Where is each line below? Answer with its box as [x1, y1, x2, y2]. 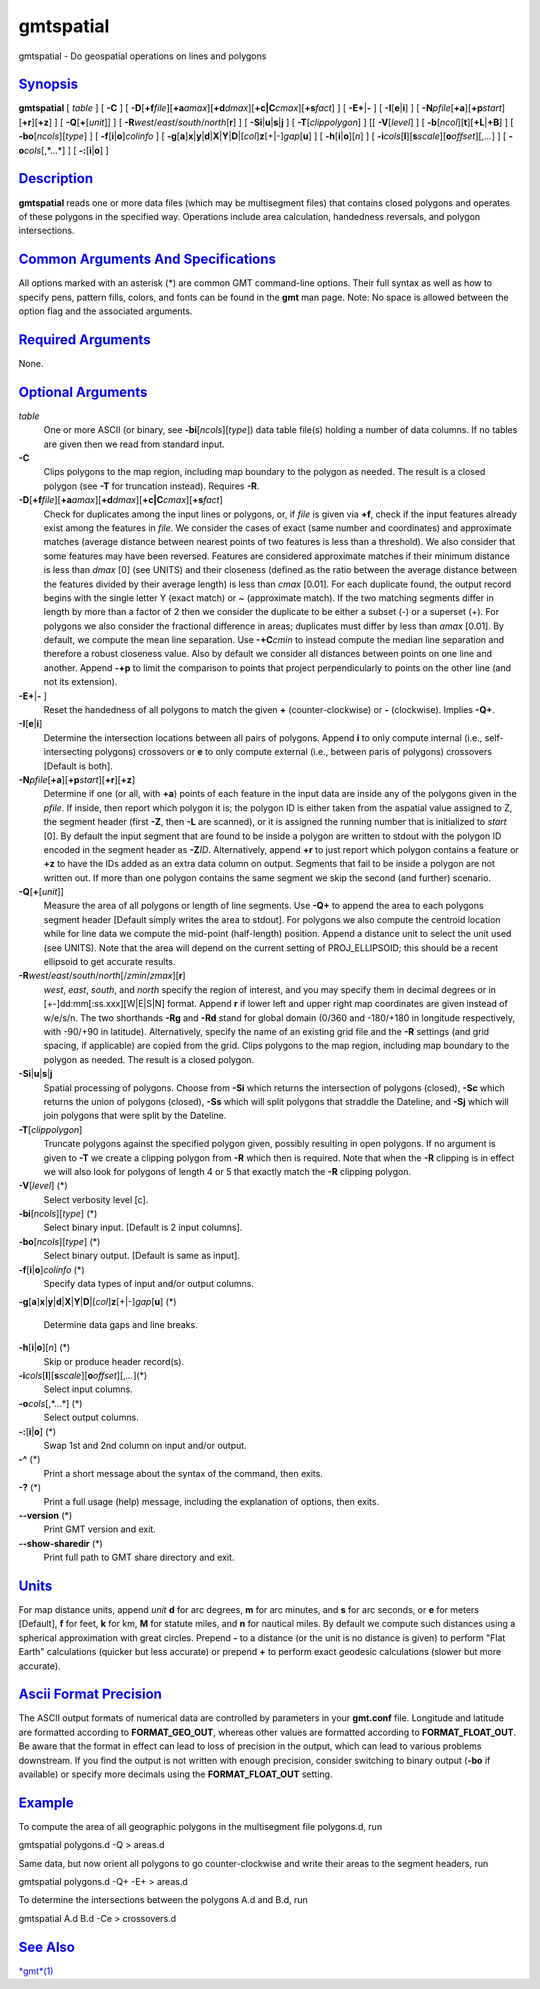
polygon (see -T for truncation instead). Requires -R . [43, 480, 260, 492]
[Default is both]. [43, 760, 114, 772]
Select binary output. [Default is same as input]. [43, 1250, 240, 1262]
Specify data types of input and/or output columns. [43, 1278, 255, 1290]
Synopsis [18, 76, 79, 93]
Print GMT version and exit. [43, 1523, 157, 1535]
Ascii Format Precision [18, 1686, 162, 1703]
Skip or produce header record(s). [43, 1355, 185, 1367]
